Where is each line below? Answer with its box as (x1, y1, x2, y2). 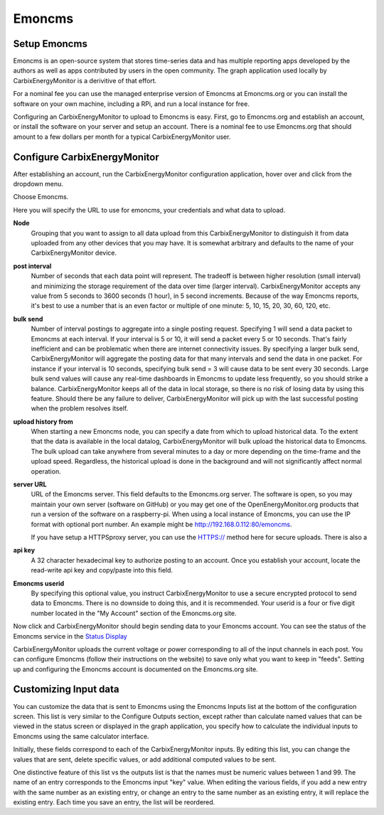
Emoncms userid (13, 579, 65, 587)
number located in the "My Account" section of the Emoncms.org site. (31, 609, 237, 617)
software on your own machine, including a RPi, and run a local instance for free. (13, 100, 250, 108)
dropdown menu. (13, 180, 63, 188)
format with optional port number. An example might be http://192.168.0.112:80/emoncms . (31, 520, 292, 528)
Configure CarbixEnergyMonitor (13, 151, 159, 163)
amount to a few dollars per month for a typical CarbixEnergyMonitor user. (13, 132, 231, 141)
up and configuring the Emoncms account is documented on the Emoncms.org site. (13, 665, 259, 673)
